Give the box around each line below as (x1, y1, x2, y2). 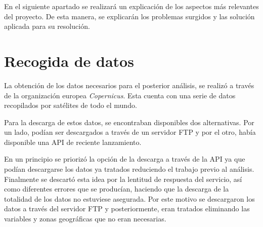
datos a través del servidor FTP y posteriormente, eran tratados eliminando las (4, 203, 250, 214)
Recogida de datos (4, 50, 134, 71)
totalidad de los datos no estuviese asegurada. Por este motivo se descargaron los (4, 193, 255, 204)
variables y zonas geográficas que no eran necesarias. (4, 213, 166, 224)
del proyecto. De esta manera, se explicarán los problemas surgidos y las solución (4, 11, 255, 21)
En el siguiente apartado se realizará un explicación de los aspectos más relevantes (4, 1, 259, 11)
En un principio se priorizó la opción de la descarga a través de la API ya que (4, 154, 245, 164)
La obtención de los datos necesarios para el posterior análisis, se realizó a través (4, 80, 254, 90)
